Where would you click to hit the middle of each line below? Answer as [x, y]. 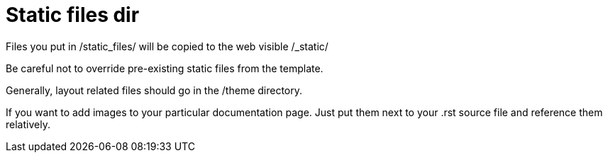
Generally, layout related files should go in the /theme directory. [154, 90]
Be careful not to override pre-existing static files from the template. [165, 68]
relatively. [28, 124]
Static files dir [73, 15]
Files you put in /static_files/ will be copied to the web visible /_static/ [167, 46]
